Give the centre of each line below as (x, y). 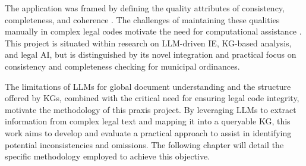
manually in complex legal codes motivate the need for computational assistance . (153, 31)
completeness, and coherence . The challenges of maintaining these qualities (142, 19)
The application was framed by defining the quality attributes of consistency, (145, 8)
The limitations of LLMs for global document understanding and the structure (148, 86)
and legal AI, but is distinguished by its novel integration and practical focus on (151, 54)
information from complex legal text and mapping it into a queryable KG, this (148, 121)
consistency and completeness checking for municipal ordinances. (122, 66)
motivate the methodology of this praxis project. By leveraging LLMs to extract (151, 109)
